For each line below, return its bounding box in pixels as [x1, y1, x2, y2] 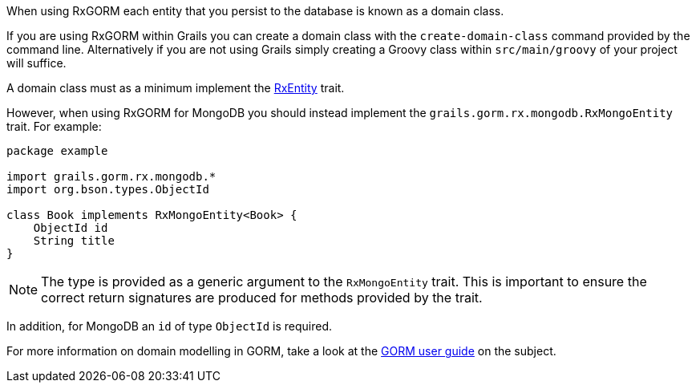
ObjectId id [33, 221, 108, 234]
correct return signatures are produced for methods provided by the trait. [41, 290, 483, 306]
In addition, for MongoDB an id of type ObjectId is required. [6, 319, 332, 333]
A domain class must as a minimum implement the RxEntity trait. [6, 81, 345, 95]
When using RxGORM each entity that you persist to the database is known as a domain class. [6, 4, 504, 18]
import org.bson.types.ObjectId [6, 183, 209, 196]
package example [6, 144, 108, 157]
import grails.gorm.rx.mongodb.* [6, 170, 216, 183]
